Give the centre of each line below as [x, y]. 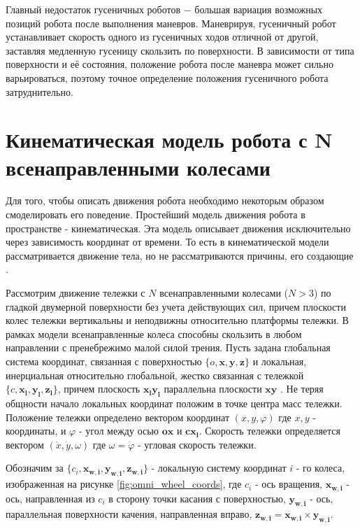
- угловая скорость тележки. [197, 444]
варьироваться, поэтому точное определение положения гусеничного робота [167, 77]
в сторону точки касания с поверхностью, [197, 498]
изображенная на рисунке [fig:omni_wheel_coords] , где [124, 484]
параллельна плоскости [213, 389]
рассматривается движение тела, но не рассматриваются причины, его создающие [180, 255]
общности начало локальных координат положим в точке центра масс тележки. [174, 403]
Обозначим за [35, 468]
